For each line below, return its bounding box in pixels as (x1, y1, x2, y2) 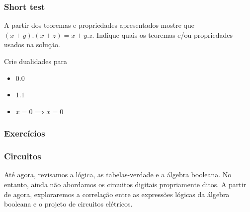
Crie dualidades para (4, 56, 67, 66)
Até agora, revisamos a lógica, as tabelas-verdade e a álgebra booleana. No (4, 169, 232, 180)
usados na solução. (4, 39, 61, 50)
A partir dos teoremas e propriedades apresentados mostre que (4, 20, 194, 30)
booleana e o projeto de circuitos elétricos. (4, 199, 133, 209)
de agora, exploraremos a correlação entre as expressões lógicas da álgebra (4, 189, 230, 199)
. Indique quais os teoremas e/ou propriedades (92, 29, 233, 40)
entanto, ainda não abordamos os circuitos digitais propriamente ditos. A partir (4, 179, 247, 190)
